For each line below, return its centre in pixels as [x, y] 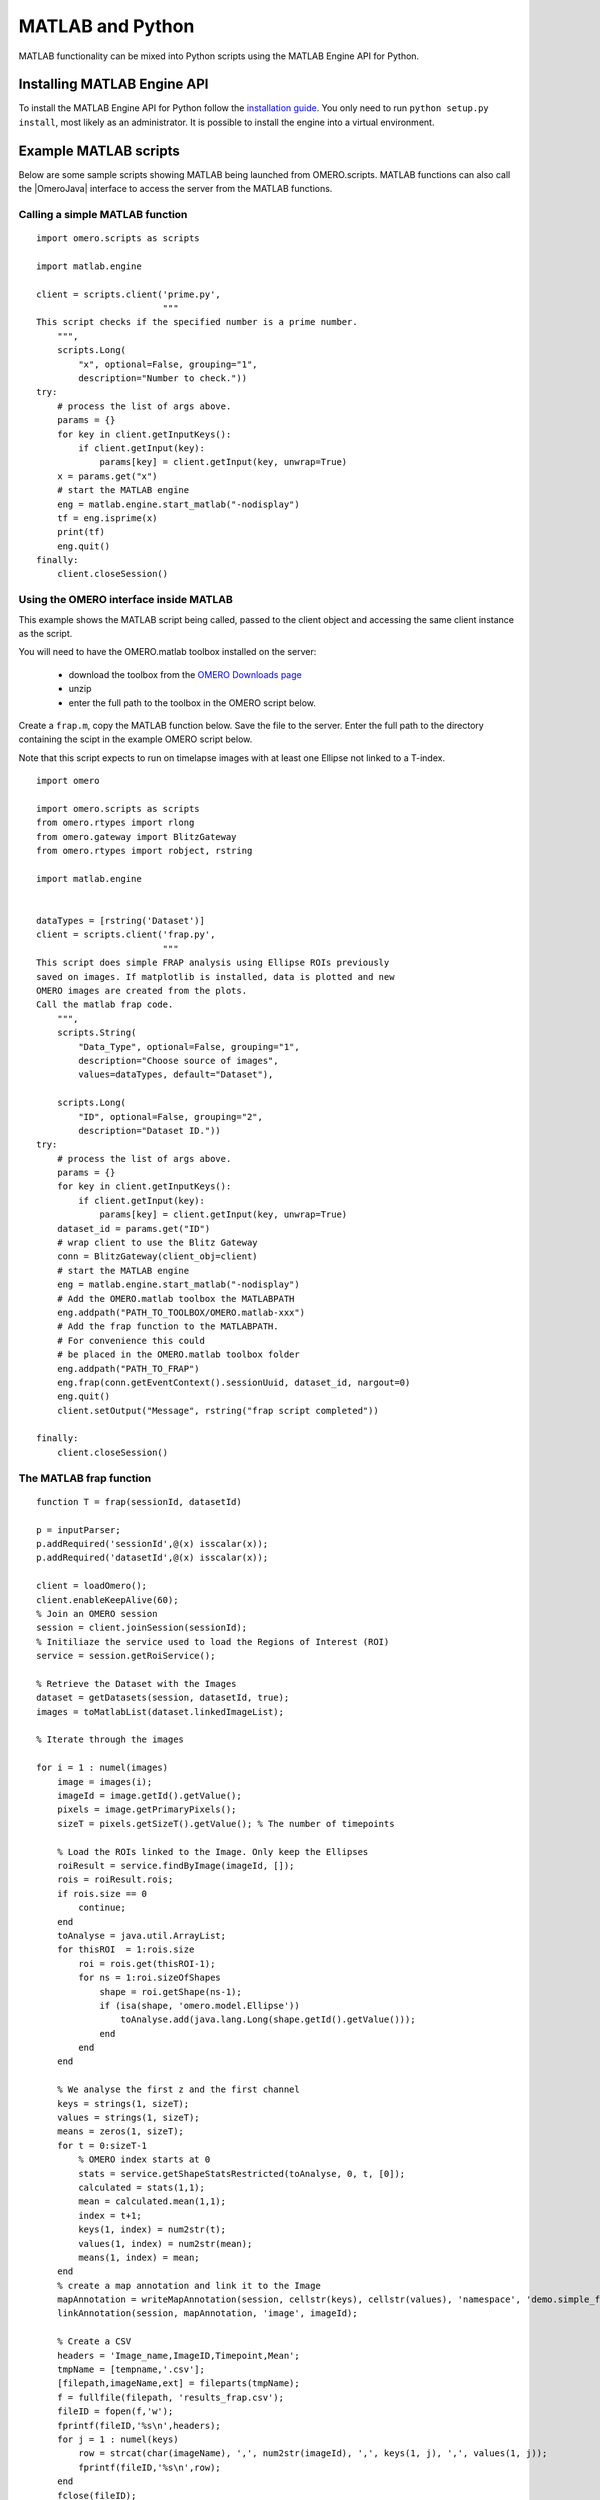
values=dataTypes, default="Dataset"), [176, 1074]
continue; [102, 1908]
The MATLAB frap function [85, 1478]
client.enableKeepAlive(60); [107, 1599]
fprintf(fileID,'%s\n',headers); [139, 2425]
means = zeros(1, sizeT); [120, 2131]
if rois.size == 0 [102, 1893]
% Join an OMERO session [97, 1613]
